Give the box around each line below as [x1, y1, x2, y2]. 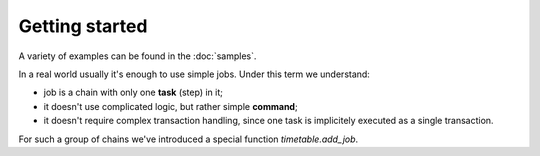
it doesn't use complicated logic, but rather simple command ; [43, 100, 299, 112]
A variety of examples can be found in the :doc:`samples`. [18, 50, 257, 62]
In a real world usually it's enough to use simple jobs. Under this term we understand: [18, 68, 370, 80]
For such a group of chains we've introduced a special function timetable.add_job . [18, 133, 359, 145]
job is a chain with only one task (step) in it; [43, 86, 224, 99]
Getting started [18, 15, 148, 37]
